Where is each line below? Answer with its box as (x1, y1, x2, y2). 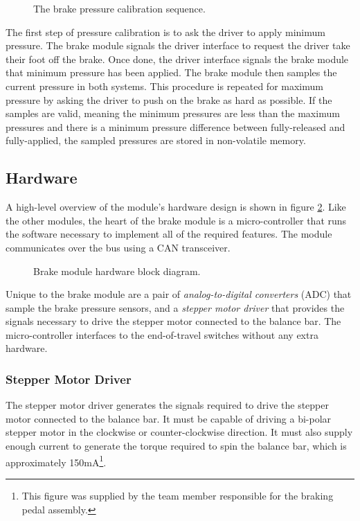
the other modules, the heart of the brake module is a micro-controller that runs (6, 213, 347, 227)
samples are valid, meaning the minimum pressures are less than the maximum (6, 106, 340, 121)
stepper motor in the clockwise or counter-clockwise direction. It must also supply (6, 425, 353, 439)
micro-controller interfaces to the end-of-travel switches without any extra (6, 327, 318, 342)
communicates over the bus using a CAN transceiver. (6, 240, 231, 254)
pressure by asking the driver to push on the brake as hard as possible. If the (6, 92, 332, 107)
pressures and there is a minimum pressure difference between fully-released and (6, 119, 345, 134)
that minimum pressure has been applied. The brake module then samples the (6, 65, 337, 80)
